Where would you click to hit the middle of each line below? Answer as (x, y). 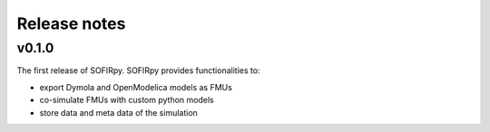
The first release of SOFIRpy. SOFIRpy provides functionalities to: (138, 71)
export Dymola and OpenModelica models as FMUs (136, 87)
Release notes (71, 24)
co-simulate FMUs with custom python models (127, 100)
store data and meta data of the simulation (119, 112)
